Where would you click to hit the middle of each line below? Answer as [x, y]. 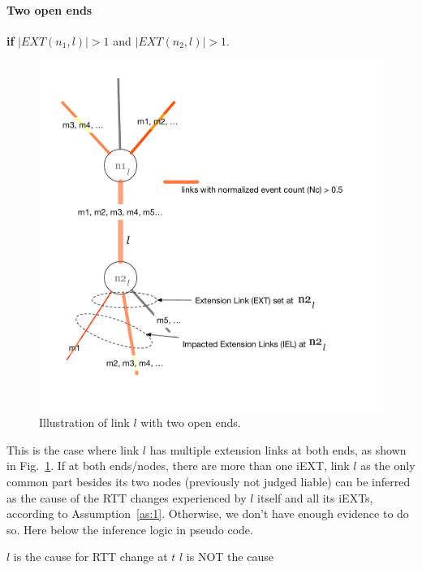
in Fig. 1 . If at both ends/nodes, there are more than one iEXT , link [178, 466]
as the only [388, 466]
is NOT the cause [230, 557]
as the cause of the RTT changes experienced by [127, 497]
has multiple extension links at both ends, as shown [278, 449]
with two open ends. [191, 422]
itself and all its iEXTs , [315, 497]
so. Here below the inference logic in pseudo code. [130, 529]
